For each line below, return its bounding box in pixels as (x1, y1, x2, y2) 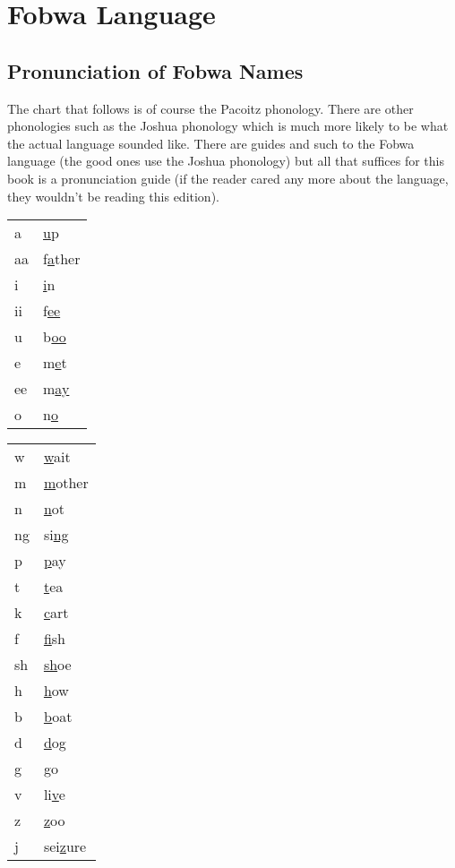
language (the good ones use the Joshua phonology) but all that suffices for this (7, 151, 444, 170)
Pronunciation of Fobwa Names (7, 56, 304, 84)
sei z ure (43, 836, 87, 857)
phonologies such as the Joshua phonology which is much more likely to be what (7, 116, 449, 135)
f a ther (43, 248, 81, 270)
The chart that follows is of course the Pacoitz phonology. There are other (7, 99, 414, 117)
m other (43, 472, 89, 494)
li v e (43, 784, 65, 805)
